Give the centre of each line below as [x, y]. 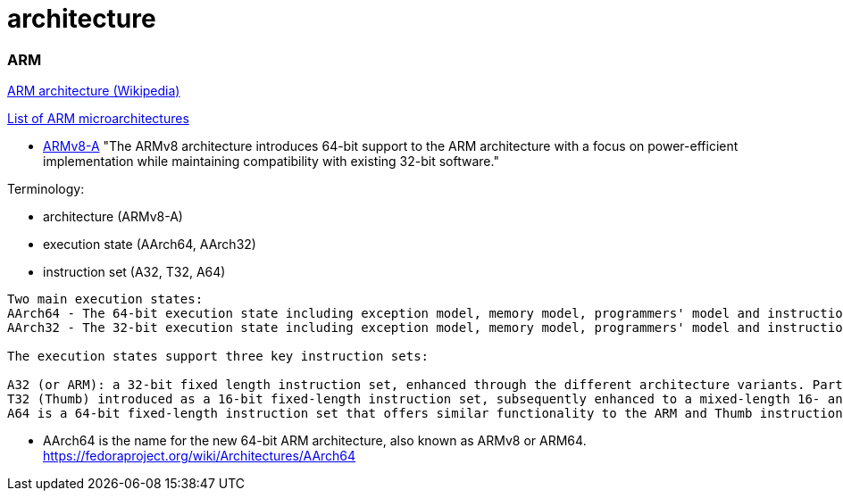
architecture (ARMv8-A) [113, 217]
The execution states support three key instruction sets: [218, 357]
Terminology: [46, 189]
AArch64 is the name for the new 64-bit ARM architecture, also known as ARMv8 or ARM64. [315, 441]
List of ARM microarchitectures [98, 119]
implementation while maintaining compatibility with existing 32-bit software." [271, 162]
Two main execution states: [105, 299]
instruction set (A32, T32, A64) [134, 272]
